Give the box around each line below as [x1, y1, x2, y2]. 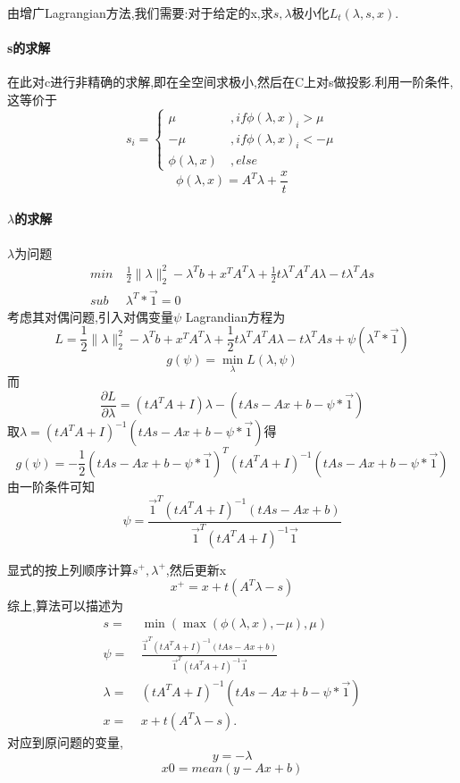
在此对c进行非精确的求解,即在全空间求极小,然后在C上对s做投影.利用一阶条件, [7, 72, 454, 91]
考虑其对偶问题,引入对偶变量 [7, 307, 173, 325]
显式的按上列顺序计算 [7, 560, 132, 578]
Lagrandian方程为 [185, 307, 286, 325]
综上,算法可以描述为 [7, 596, 123, 615]
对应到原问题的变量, [7, 732, 123, 751]
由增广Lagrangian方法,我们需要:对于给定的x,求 [7, 4, 273, 21]
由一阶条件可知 [7, 476, 95, 495]
